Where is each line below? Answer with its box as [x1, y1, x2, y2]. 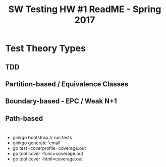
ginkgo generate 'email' [12, 140, 62, 146]
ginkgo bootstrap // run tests [12, 134, 72, 140]
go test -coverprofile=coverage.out [12, 145, 86, 151]
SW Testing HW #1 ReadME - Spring [8, 4, 161, 15]
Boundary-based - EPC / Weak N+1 [5, 97, 117, 105]
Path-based [5, 114, 43, 123]
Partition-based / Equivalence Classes [5, 80, 129, 88]
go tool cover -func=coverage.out [12, 150, 83, 156]
